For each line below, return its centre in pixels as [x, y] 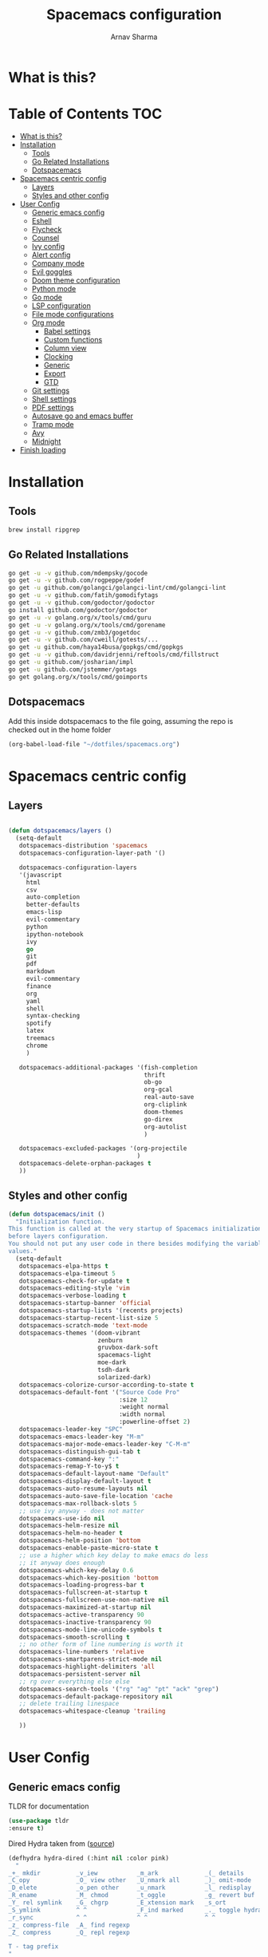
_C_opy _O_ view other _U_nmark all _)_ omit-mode [130, 1880]
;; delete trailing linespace [69, 1704]
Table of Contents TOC [85, 114]
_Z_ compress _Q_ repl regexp [69, 1932]
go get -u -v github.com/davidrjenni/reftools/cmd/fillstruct [114, 655]
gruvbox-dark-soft [128, 1348]
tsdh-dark [113, 1370]
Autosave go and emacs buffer [82, 416]
